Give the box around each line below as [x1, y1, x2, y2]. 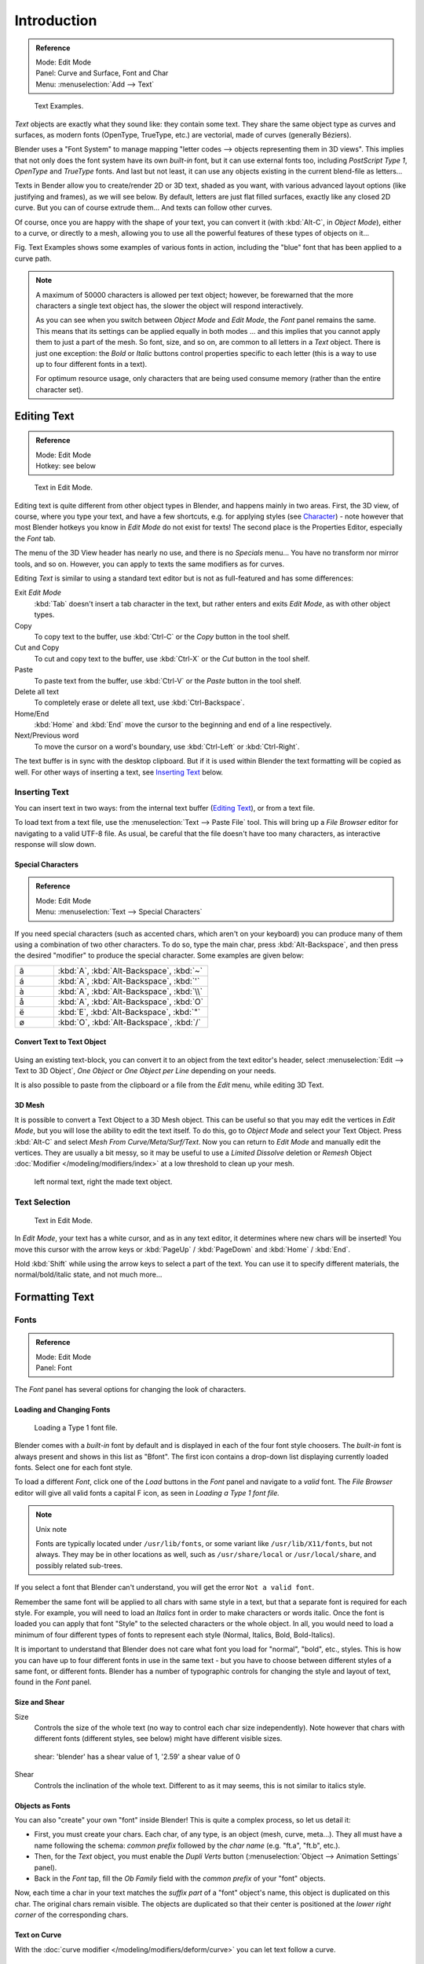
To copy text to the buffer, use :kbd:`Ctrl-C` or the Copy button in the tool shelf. [34, 632, 291, 641]
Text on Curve [14, 1930, 62, 1940]
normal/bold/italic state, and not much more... [14, 1270, 163, 1280]
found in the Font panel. [14, 1677, 92, 1687]
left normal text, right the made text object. [34, 1177, 173, 1186]
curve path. [14, 254, 52, 263]
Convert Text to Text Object [14, 1037, 107, 1046]
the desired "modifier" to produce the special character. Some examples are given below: [14, 951, 304, 960]
